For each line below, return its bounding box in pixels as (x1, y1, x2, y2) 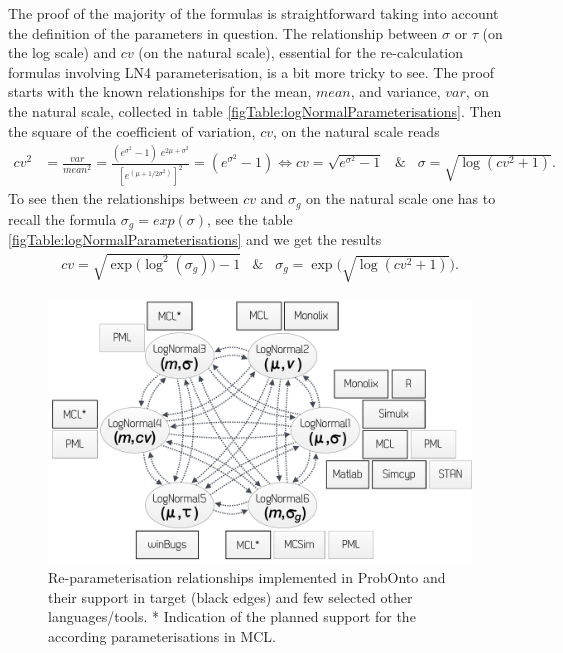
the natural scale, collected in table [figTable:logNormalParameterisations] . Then (8, 100, 502, 121)
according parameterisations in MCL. (48, 626, 276, 646)
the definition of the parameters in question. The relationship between (8, 22, 438, 43)
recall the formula (8, 208, 117, 229)
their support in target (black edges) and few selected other (48, 586, 413, 607)
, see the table (207, 208, 293, 229)
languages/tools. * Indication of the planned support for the (48, 606, 416, 627)
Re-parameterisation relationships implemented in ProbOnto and (48, 567, 446, 588)
